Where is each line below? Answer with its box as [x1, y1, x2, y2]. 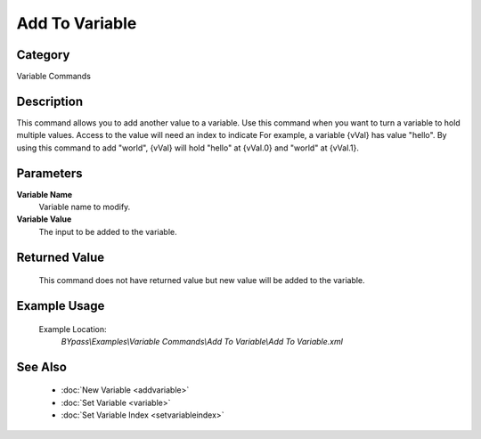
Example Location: [38, 323, 107, 334]
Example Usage [16, 298, 105, 313]
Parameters [16, 166, 83, 181]
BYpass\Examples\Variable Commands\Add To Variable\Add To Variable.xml [61, 337, 343, 347]
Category [16, 47, 70, 62]
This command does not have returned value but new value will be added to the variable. [38, 275, 365, 286]
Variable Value [16, 214, 72, 224]
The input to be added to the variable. [38, 226, 177, 237]
